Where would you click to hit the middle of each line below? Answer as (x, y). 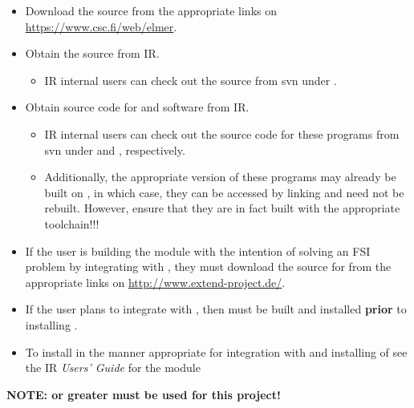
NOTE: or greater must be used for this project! (144, 394)
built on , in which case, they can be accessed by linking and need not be (224, 192)
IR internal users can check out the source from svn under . (191, 80)
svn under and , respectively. (115, 149)
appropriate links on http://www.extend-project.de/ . (155, 282)
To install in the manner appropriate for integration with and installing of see (216, 351)
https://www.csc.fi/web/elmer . (101, 26)
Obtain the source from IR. (92, 53)
